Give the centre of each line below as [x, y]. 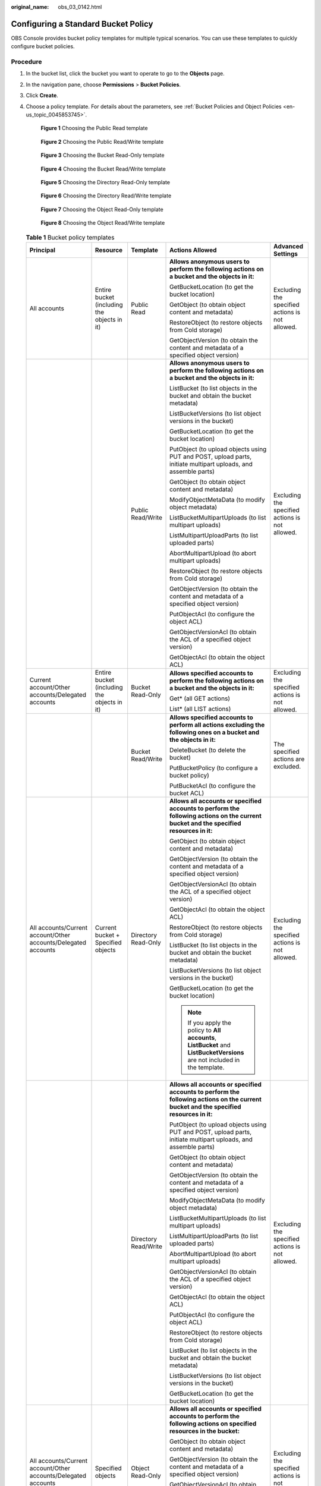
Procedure [26, 62]
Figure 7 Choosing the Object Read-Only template [102, 209]
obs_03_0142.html [80, 7]
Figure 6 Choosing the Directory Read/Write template [106, 196]
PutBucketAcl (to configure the [213, 786]
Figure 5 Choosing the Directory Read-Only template [106, 182]
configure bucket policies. [43, 46]
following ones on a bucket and [215, 732]
